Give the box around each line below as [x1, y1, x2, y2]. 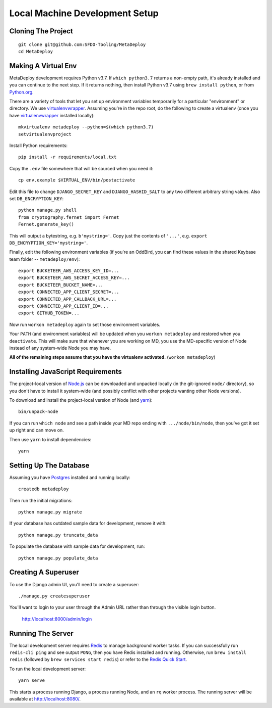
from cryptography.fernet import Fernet [18, 214, 119, 220]
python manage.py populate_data [18, 555, 98, 561]
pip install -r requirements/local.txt [18, 154, 117, 160]
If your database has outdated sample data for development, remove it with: [9, 521, 167, 527]
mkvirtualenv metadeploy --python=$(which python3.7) [18, 124, 154, 130]
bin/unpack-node [18, 409, 58, 414]
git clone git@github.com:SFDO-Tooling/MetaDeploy [18, 41, 146, 48]
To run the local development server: [9, 666, 86, 672]
